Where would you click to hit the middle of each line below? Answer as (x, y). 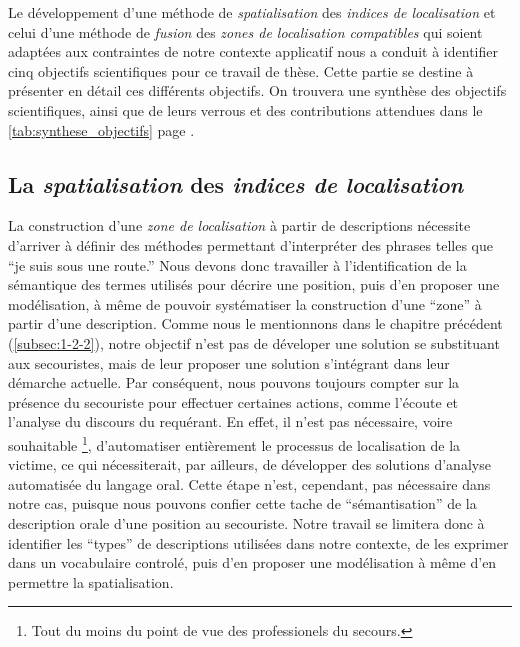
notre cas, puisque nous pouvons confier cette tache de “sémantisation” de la (242, 503)
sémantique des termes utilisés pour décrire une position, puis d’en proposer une (254, 284)
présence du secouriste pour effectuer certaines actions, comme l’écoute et (233, 401)
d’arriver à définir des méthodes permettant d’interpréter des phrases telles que (250, 244)
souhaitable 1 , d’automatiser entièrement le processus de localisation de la (234, 443)
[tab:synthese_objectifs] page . (101, 129)
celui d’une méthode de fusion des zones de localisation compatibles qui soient (245, 31)
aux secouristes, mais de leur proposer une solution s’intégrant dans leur (229, 362)
